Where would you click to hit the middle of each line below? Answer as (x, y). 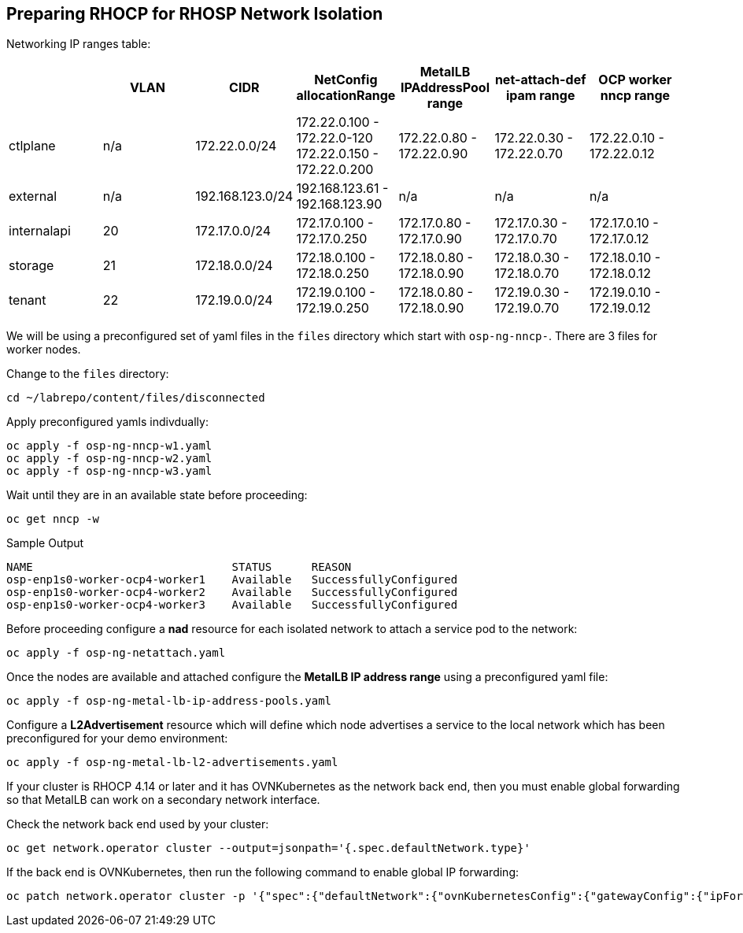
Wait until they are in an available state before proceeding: (157, 495)
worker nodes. (44, 350)
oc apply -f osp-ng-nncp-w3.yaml (109, 471)
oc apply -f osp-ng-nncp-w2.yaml (109, 459)
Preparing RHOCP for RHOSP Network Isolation (195, 14)
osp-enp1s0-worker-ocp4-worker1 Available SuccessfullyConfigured (232, 580)
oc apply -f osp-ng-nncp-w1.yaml (109, 446)
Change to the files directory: (88, 374)
